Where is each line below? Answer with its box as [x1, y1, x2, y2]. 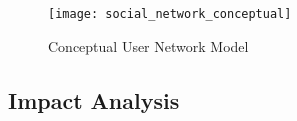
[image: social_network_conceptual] [48, 7, 292, 21]
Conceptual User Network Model [48, 35, 249, 56]
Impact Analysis [8, 84, 180, 115]
